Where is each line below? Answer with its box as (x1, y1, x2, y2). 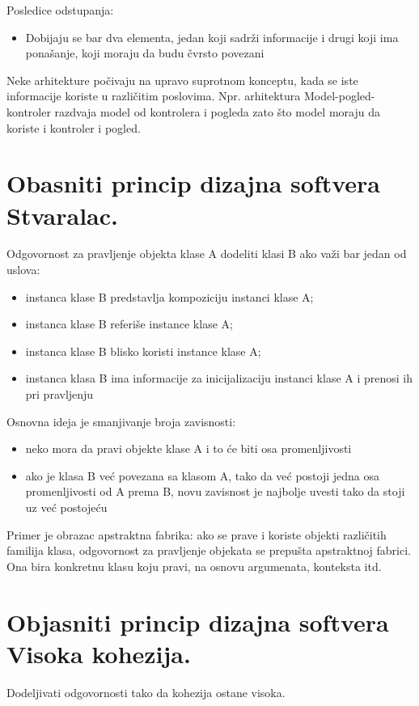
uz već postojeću (25, 499, 108, 515)
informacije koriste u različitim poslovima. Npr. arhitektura (6, 87, 301, 104)
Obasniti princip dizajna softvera (6, 167, 381, 200)
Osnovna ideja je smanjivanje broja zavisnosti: (6, 412, 236, 429)
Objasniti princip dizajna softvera (6, 605, 389, 638)
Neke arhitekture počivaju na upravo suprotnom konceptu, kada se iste (6, 71, 358, 88)
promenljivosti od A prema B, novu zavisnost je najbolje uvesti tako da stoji (25, 483, 405, 500)
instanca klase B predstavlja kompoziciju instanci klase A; (25, 288, 314, 305)
